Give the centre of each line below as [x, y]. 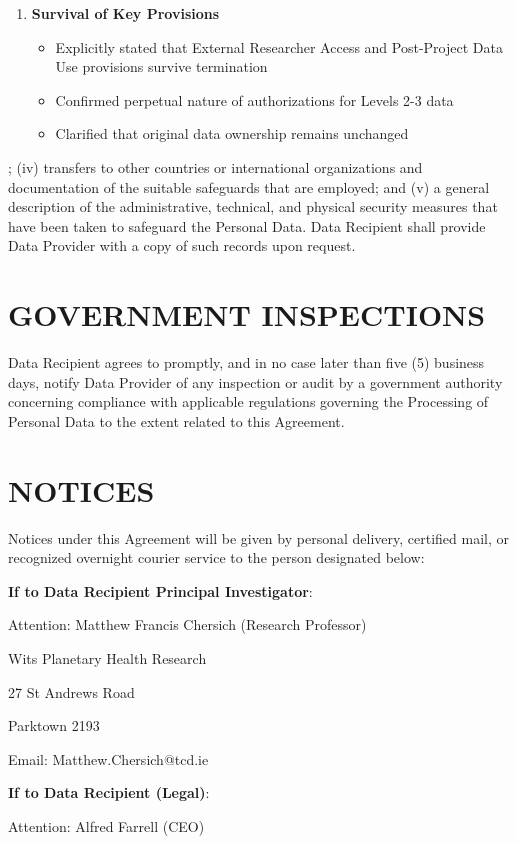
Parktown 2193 [54, 725]
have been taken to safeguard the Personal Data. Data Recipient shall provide [247, 225]
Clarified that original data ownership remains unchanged [232, 133]
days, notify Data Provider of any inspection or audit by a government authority [255, 381]
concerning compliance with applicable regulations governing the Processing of [248, 401]
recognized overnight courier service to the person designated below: [216, 557]
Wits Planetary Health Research [107, 657]
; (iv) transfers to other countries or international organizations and [215, 166]
